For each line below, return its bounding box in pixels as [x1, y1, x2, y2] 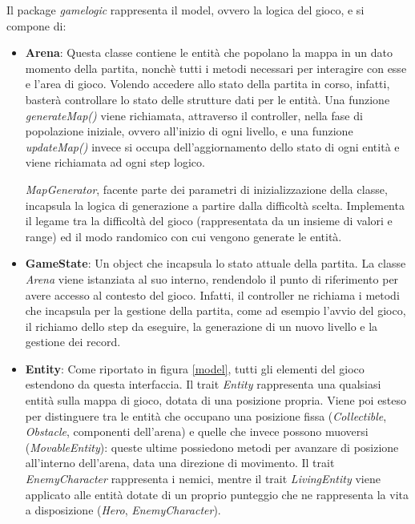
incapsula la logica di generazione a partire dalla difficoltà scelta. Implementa [25, 196, 405, 213]
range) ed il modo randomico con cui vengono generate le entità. [25, 228, 342, 244]
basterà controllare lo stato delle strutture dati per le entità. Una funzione [25, 91, 390, 107]
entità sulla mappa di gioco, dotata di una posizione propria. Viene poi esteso [25, 392, 407, 409]
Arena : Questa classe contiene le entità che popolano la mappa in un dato [25, 44, 393, 61]
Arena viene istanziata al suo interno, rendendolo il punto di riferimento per [25, 270, 399, 287]
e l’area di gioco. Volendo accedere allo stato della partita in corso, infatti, [25, 75, 390, 92]
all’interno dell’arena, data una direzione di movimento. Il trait [25, 454, 335, 471]
